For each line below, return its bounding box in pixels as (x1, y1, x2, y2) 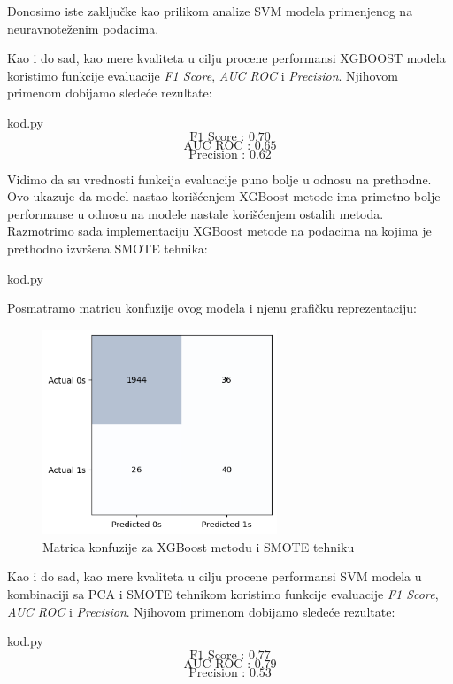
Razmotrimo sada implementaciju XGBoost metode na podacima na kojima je (7, 222, 432, 240)
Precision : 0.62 (188, 148, 272, 161)
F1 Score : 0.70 (189, 130, 271, 144)
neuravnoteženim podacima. (7, 19, 159, 37)
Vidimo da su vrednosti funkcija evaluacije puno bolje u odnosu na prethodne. (7, 169, 432, 188)
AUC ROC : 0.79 (183, 657, 277, 671)
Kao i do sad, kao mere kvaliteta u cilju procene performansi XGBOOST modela (7, 49, 446, 67)
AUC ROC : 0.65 (183, 139, 277, 152)
